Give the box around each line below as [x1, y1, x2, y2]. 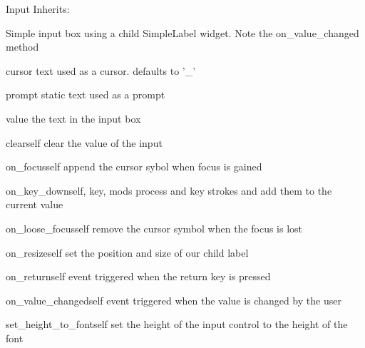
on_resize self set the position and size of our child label [6, 245, 249, 260]
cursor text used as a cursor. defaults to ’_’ [6, 63, 196, 78]
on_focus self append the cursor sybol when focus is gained [6, 159, 262, 174]
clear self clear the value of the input [6, 135, 163, 150]
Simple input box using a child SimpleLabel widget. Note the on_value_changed [6, 25, 359, 40]
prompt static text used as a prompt [6, 87, 165, 102]
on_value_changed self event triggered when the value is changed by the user [6, 292, 341, 307]
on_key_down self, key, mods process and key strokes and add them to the [6, 183, 332, 198]
